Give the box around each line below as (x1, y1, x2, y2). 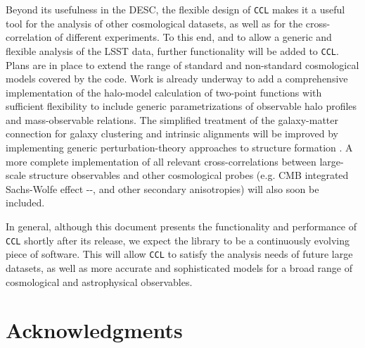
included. (6, 195, 45, 210)
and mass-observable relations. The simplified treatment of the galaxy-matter (6, 112, 339, 127)
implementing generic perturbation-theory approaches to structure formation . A (6, 140, 353, 155)
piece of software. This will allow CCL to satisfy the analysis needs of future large (6, 247, 353, 261)
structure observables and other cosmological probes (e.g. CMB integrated (29, 168, 349, 182)
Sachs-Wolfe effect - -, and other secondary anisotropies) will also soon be (6, 181, 319, 196)
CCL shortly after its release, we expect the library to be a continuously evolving (6, 232, 350, 247)
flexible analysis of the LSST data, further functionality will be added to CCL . (6, 43, 339, 58)
